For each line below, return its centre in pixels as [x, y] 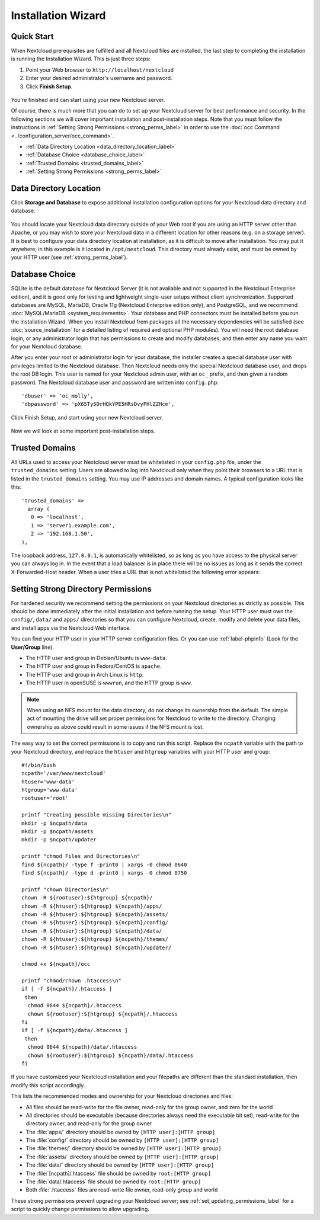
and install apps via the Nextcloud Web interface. [71, 627]
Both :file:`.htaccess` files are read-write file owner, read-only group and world [122, 1190]
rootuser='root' [45, 798]
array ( [39, 509]
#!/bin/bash [39, 765]
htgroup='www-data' [50, 790]
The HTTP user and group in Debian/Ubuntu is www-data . [96, 658]
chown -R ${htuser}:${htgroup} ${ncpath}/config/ [95, 923]
